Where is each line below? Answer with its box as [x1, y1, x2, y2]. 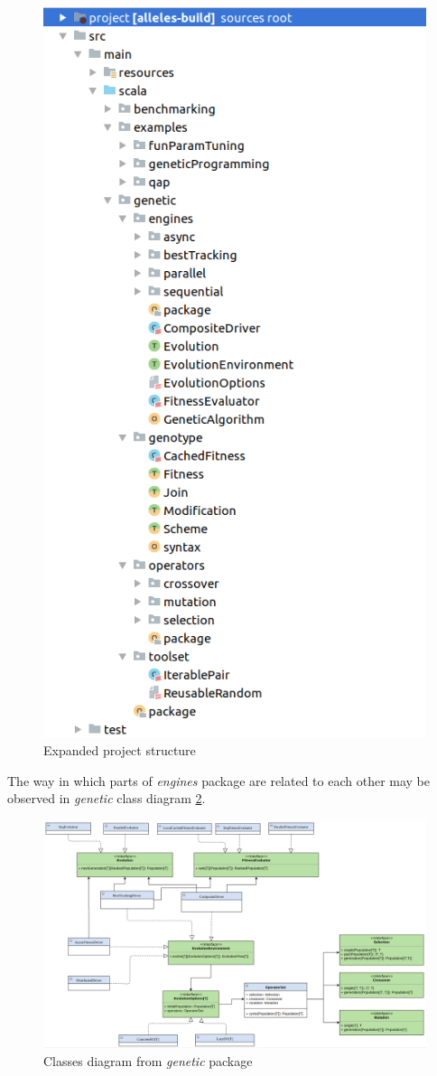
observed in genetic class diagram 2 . [7, 789, 206, 808]
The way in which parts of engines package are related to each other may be [7, 771, 430, 790]
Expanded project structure [43, 741, 196, 760]
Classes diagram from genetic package [43, 1052, 253, 1071]
